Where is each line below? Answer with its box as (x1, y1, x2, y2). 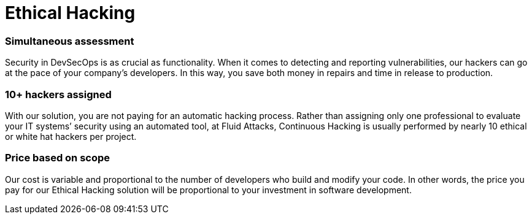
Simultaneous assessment (5, 34, 134, 47)
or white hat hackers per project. (5, 131, 137, 142)
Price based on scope (5, 152, 110, 164)
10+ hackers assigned (5, 88, 112, 101)
